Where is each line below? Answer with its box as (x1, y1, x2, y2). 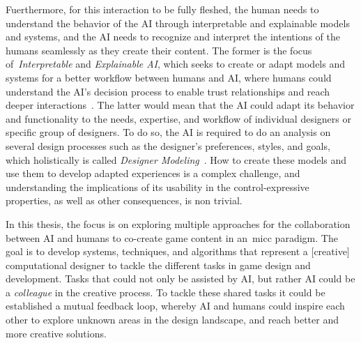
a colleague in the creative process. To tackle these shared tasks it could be (6, 284, 325, 299)
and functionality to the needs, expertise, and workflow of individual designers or (6, 111, 351, 125)
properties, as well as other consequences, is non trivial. (6, 193, 243, 208)
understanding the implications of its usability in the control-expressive (6, 179, 309, 194)
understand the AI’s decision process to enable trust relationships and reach (6, 84, 330, 98)
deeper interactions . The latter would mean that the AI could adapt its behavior (6, 98, 355, 112)
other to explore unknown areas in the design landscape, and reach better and (6, 312, 339, 327)
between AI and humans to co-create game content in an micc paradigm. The (6, 230, 338, 245)
